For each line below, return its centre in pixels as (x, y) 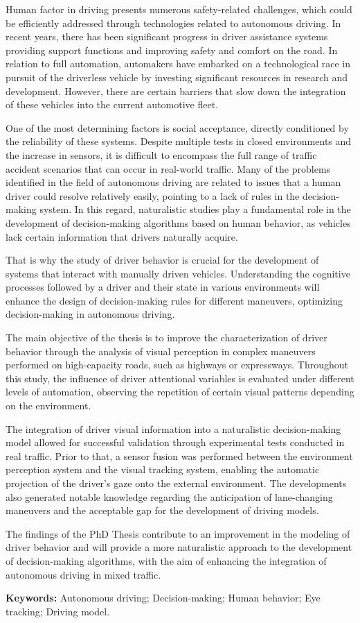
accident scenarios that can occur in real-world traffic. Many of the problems (168, 168)
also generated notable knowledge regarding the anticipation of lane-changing (169, 496)
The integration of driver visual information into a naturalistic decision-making (173, 428)
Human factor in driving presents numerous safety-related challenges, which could (179, 9)
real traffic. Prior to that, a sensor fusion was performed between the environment (179, 455)
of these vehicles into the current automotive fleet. (112, 104)
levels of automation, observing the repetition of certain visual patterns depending (180, 392)
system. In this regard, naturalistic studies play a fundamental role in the (195, 209)
